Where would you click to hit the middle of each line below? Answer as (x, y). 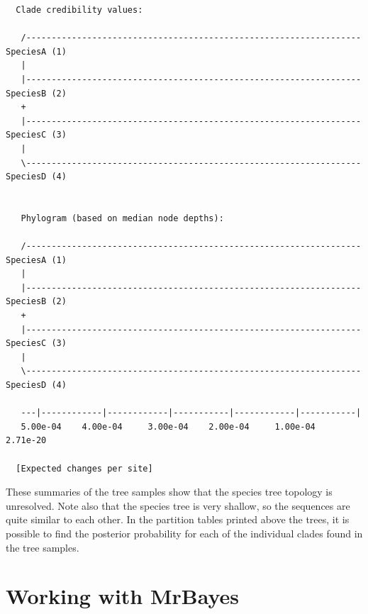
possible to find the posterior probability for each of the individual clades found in (184, 533)
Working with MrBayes (123, 596)
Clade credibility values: (79, 10)
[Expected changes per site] (84, 468)
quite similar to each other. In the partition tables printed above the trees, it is (178, 519)
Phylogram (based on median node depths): (122, 218)
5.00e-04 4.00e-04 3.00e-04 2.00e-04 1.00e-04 (168, 426)
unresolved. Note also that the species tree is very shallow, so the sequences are (178, 505)
